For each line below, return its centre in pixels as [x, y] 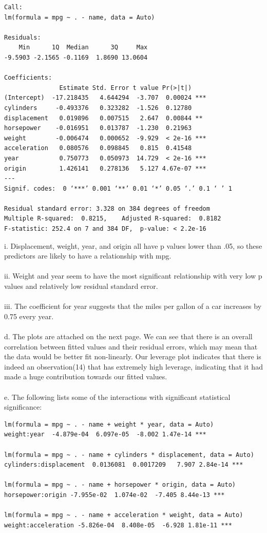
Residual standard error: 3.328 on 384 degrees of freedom [107, 208]
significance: [23, 407]
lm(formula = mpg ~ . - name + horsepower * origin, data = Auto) [120, 485]
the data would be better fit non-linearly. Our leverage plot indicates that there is [133, 356]
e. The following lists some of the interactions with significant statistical [117, 397]
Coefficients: [28, 78]
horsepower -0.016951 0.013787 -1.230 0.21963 [98, 128]
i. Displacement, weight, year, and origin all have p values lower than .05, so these [133, 245]
